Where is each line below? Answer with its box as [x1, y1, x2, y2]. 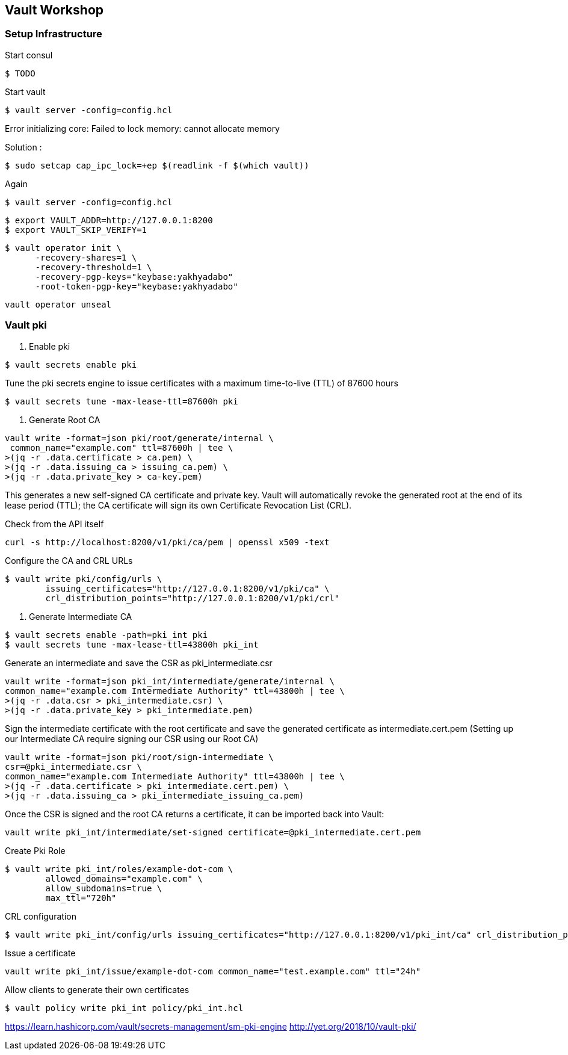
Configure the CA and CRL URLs [5, 555, 133, 566]
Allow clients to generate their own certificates [5, 984, 190, 995]
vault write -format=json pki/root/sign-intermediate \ [5, 752, 274, 762]
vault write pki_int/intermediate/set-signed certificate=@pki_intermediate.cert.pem [5, 827, 421, 837]
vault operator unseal [5, 299, 112, 309]
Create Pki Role [5, 845, 66, 856]
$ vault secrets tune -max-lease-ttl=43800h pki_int [5, 639, 259, 649]
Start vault [5, 86, 46, 97]
